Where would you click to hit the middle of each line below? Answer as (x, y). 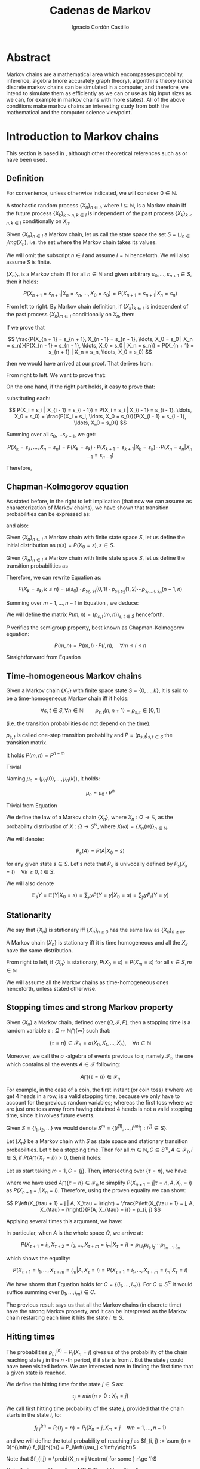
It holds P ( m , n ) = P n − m (36, 755)
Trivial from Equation (32, 806)
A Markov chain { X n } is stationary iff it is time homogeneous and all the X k (97, 943)
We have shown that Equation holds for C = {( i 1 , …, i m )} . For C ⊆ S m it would (99, 1284)
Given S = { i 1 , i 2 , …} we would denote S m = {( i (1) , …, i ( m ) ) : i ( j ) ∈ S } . (87, 1128)
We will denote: (25, 839)
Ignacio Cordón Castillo (100, 27)
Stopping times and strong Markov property (90, 1008)
